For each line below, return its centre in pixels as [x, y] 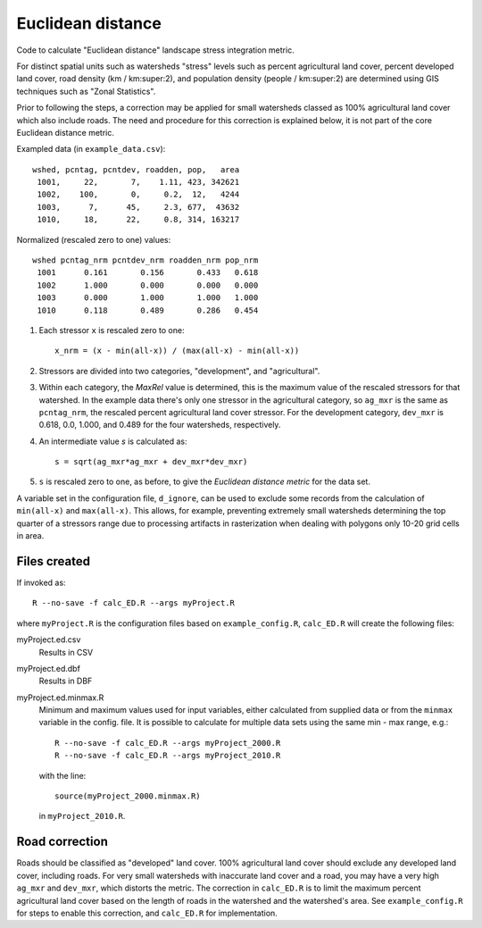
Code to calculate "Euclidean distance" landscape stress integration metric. [155, 50]
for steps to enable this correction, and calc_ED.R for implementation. [147, 913]
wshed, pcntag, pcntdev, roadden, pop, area [136, 169]
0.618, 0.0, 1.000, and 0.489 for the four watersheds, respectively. [160, 425]
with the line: [62, 775]
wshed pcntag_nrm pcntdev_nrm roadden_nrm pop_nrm [145, 260]
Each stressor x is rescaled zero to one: [112, 330]
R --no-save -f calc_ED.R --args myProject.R [134, 603]
